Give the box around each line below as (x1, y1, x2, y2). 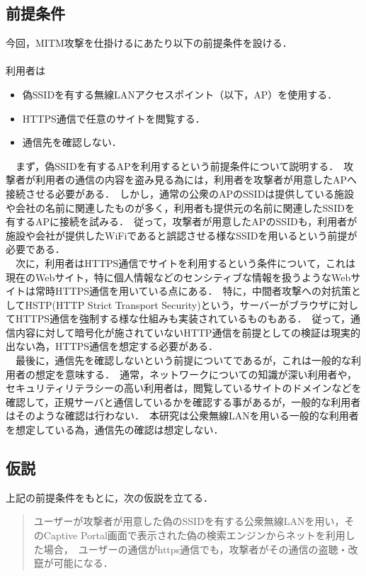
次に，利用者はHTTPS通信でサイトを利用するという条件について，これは (15, 255, 355, 270)
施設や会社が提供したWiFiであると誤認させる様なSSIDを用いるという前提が (6, 227, 358, 242)
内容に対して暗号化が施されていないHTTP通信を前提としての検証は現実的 (15, 324, 360, 339)
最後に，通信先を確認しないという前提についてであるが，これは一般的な (15, 353, 351, 368)
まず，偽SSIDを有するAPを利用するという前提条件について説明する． (15, 158, 339, 173)
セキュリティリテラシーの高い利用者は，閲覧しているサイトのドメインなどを (6, 380, 362, 395)
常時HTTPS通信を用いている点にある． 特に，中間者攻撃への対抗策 (35, 283, 351, 298)
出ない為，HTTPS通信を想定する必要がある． (6, 339, 219, 354)
